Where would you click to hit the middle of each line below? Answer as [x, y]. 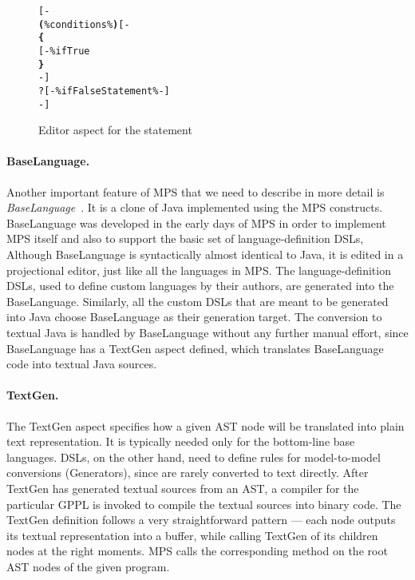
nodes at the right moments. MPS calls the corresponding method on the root [197, 551]
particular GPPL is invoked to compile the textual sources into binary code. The [204, 504]
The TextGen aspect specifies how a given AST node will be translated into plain [206, 425]
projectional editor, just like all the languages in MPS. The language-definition [199, 270]
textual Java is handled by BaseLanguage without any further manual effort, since [207, 332]
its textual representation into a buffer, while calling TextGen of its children [192, 535]
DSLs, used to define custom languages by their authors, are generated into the [200, 286]
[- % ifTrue [64, 51]
